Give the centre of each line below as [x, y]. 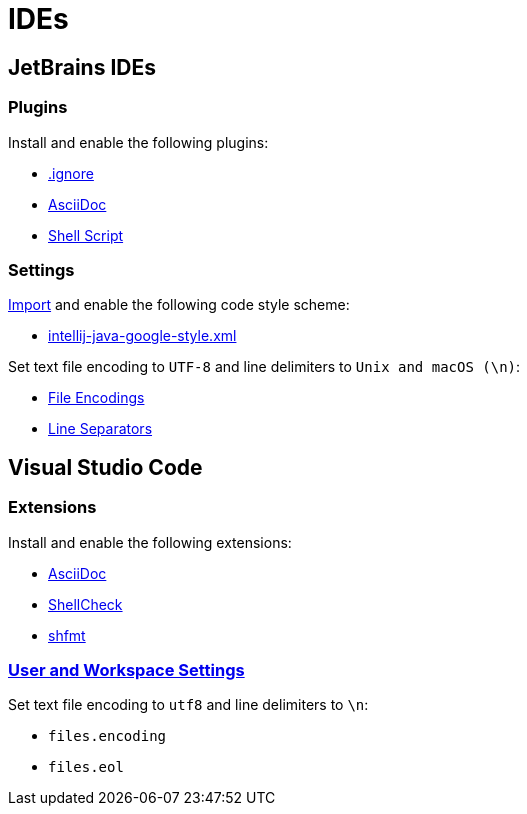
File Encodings [96, 398]
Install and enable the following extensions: [150, 542]
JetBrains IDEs [82, 67]
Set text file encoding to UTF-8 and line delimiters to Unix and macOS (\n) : [264, 367]
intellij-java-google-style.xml [142, 336]
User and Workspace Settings [126, 669]
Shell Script [86, 235]
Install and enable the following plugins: [138, 142]
